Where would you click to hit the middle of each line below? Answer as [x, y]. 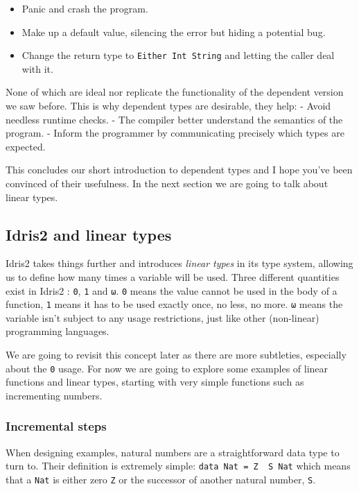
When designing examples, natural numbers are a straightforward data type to [173, 452]
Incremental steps [56, 426]
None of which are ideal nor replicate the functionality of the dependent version [175, 92]
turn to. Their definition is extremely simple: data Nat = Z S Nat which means [178, 466]
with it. [37, 68]
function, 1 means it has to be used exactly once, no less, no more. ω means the [174, 304]
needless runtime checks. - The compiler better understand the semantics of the [174, 119]
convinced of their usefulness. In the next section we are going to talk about [167, 183]
